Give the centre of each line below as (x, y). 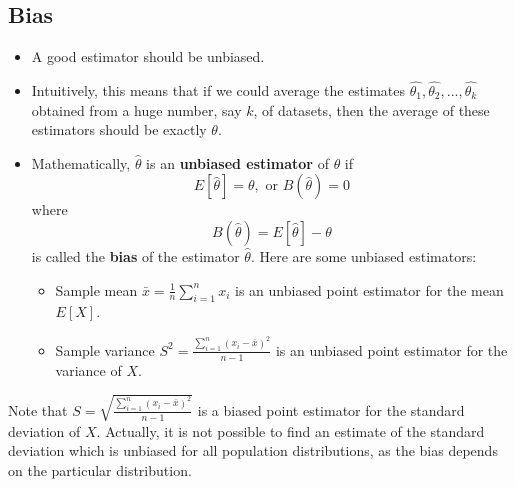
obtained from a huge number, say (136, 109)
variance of (88, 369)
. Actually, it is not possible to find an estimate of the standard (290, 430)
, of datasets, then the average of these (371, 109)
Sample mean (96, 289)
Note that (38, 409)
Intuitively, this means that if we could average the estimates (218, 90)
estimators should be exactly (119, 129)
